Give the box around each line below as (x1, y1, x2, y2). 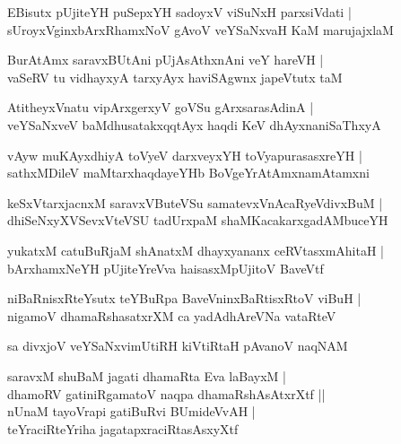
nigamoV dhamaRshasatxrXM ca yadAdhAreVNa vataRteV (7, 306, 336, 325)
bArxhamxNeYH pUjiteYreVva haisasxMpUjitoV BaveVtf (7, 258, 324, 277)
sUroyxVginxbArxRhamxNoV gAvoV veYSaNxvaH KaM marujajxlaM (7, 20, 394, 39)
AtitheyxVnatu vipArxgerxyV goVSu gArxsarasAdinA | (7, 98, 314, 117)
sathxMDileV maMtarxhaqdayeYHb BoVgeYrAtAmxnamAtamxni (7, 163, 370, 182)
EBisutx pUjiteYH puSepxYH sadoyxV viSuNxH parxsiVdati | (7, 3, 352, 21)
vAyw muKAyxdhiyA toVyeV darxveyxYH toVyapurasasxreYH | (7, 145, 362, 164)
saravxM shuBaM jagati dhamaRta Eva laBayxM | (7, 366, 286, 385)
